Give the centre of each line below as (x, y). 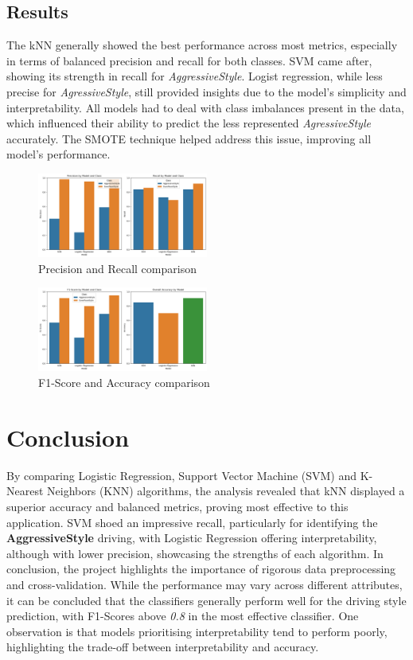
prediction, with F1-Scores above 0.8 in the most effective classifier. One (183, 616)
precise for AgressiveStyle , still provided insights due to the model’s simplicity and (206, 91)
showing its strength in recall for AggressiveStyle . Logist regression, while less (195, 76)
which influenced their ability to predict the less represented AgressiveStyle (189, 123)
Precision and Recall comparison (117, 268)
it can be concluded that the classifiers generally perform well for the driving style (206, 600)
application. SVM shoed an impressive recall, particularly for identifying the (192, 522)
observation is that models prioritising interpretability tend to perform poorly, (197, 631)
